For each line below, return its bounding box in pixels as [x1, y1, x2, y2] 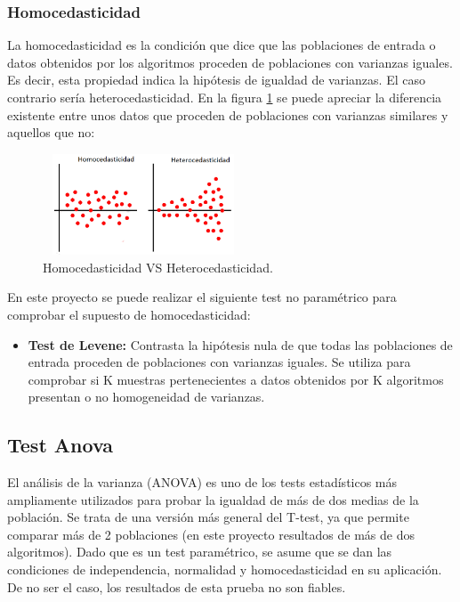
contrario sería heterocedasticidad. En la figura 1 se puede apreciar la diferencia [7, 88, 442, 106]
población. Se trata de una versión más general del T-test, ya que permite [7, 508, 409, 526]
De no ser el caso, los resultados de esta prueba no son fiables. [7, 577, 346, 596]
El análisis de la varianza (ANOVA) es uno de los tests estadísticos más [7, 473, 398, 492]
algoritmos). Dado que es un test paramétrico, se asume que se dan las [7, 542, 392, 561]
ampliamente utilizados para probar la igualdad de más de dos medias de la [7, 490, 419, 508]
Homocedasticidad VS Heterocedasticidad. [43, 257, 273, 276]
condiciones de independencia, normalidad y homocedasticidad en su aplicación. [7, 560, 442, 579]
